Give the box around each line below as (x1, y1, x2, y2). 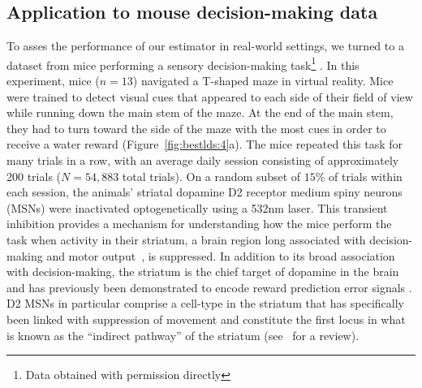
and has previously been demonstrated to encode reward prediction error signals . (6, 278, 412, 295)
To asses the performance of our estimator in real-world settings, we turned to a (6, 37, 404, 54)
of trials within (329, 167, 403, 184)
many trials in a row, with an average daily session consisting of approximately (6, 152, 399, 169)
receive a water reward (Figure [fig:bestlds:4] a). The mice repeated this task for (6, 136, 403, 153)
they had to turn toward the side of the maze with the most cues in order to (6, 119, 386, 136)
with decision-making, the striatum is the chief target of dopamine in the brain (6, 263, 399, 280)
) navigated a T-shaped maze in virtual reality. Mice (132, 72, 394, 89)
